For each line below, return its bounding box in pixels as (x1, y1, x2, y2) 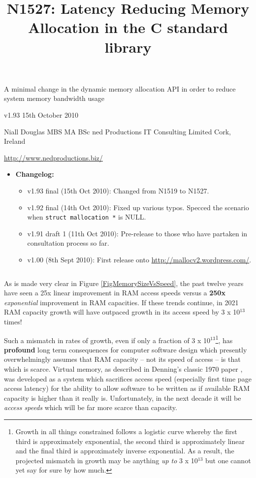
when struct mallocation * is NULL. (27, 212, 146, 222)
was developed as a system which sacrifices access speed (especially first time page (4, 373, 252, 383)
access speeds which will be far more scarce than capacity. (4, 402, 177, 413)
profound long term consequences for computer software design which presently (4, 344, 247, 354)
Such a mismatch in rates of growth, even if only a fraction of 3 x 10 (4, 335, 211, 345)
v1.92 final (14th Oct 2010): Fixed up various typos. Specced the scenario (27, 202, 249, 212)
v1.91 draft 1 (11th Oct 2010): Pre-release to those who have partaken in (27, 228, 248, 238)
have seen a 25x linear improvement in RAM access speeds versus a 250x (4, 287, 225, 298)
